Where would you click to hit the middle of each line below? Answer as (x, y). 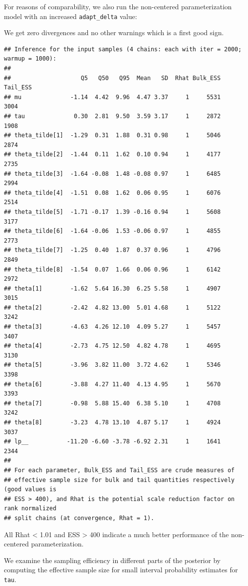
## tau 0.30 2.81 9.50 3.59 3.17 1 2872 (112, 116)
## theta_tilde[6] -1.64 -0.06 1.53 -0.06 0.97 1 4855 (112, 231)
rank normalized (30, 509)
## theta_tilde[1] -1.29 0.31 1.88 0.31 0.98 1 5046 (112, 136)
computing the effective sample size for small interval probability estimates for (121, 570)
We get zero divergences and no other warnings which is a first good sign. (114, 32)
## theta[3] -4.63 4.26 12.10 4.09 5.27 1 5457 (112, 327)
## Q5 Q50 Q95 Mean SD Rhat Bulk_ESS (112, 78)
